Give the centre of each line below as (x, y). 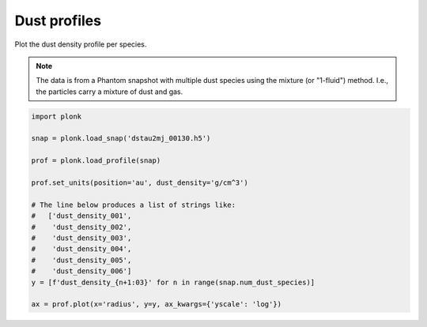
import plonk (57, 116)
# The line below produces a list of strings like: (134, 205)
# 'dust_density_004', (81, 249)
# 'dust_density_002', (81, 227)
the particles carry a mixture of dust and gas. (110, 92)
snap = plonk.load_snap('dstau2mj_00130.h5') (121, 139)
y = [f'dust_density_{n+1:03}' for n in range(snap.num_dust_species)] (173, 282)
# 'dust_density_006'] (81, 271)
